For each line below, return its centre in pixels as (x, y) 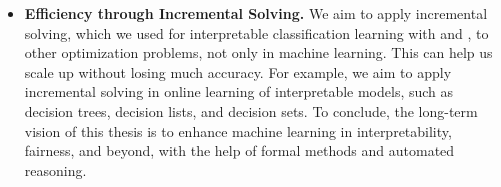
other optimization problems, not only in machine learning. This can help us (258, 52)
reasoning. (55, 169)
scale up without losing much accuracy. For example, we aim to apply (238, 71)
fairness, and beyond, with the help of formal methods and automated (239, 150)
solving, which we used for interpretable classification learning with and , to (256, 32)
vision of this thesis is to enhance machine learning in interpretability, (238, 130)
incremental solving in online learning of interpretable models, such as (239, 91)
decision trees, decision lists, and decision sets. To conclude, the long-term (251, 110)
